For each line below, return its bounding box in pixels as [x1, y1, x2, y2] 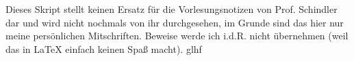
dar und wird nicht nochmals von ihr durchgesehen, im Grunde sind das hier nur [5, 15, 344, 29]
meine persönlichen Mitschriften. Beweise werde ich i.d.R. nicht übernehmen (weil [5, 28, 349, 43]
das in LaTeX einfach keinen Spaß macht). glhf [5, 41, 202, 56]
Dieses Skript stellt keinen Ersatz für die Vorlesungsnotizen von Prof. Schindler [5, 2, 338, 16]
